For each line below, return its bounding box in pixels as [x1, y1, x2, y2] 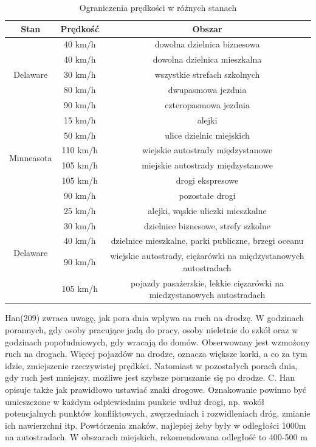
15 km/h [64, 113, 96, 126]
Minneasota [9, 151, 52, 164]
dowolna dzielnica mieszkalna [153, 53, 262, 66]
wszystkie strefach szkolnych [154, 68, 260, 81]
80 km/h [64, 83, 96, 95]
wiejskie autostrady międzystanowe [142, 144, 273, 156]
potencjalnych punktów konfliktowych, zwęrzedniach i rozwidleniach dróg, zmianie [5, 407, 311, 420]
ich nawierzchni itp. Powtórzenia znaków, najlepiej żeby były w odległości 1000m [5, 418, 306, 431]
